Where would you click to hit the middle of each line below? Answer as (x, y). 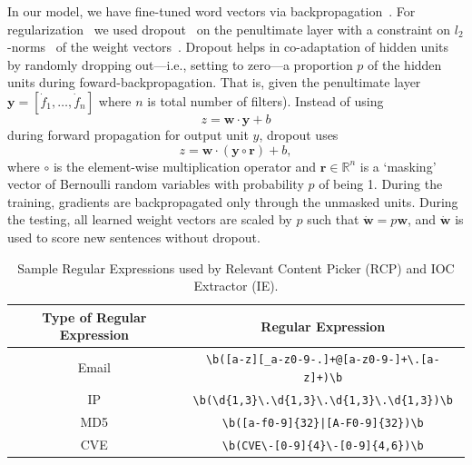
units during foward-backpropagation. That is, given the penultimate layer (214, 82)
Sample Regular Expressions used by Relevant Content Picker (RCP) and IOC (236, 267)
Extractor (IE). (236, 286)
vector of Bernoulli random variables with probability (156, 184)
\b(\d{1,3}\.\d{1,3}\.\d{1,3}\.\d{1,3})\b (323, 400)
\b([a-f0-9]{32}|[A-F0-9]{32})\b (323, 423)
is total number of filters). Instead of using (265, 100)
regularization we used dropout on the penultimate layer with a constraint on (229, 29)
